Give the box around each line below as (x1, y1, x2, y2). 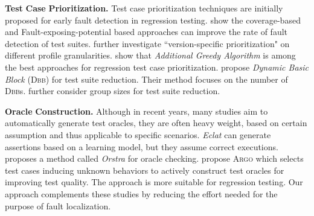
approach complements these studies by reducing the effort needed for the (5, 187, 278, 200)
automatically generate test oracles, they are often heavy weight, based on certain (5, 116, 307, 129)
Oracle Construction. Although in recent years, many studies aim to (5, 104, 268, 117)
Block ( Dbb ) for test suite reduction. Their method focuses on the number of (5, 72, 288, 85)
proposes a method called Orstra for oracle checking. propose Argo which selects (5, 152, 304, 165)
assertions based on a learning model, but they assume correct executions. (5, 140, 278, 153)
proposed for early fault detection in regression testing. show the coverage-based (5, 13, 301, 26)
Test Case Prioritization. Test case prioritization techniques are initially (5, 2, 283, 14)
